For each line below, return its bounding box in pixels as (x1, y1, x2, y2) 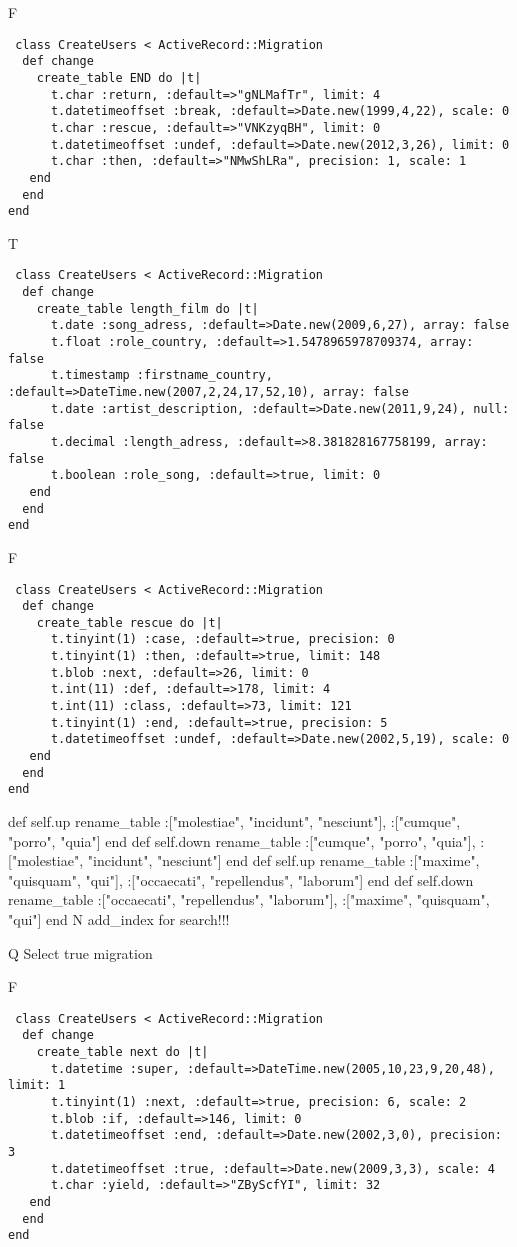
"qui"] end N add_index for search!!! (8, 909, 230, 929)
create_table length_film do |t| (36, 301, 259, 316)
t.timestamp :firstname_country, (50, 368, 273, 383)
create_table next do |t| (36, 1045, 209, 1060)
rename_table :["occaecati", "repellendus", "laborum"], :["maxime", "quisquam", (8, 889, 490, 910)
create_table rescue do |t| (36, 615, 223, 630)
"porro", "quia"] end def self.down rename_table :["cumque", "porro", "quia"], (8, 830, 476, 851)
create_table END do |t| (36, 70, 202, 85)
